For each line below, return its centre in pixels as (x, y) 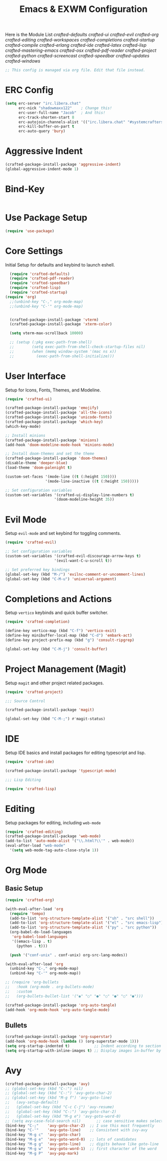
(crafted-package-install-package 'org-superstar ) (59, 1037)
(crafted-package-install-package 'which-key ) (54, 422)
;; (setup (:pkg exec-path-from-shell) (51, 342)
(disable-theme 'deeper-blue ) (37, 463)
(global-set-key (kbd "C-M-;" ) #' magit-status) (55, 719)
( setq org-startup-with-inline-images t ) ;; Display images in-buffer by (83, 1050)
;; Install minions (25, 435)
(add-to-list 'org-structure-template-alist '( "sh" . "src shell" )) (82, 918)
